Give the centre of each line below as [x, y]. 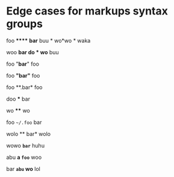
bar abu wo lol [23, 169]
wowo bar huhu [26, 145]
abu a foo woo [24, 157]
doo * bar [18, 99]
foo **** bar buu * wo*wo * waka [48, 40]
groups [25, 24]
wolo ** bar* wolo [29, 134]
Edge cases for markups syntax [87, 11]
